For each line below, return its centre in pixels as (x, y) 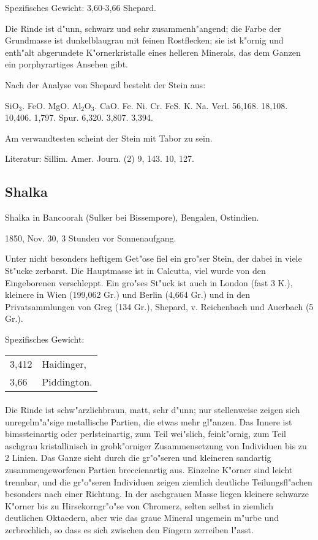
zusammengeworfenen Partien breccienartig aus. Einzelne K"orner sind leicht (149, 470)
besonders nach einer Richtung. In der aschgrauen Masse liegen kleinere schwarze (157, 494)
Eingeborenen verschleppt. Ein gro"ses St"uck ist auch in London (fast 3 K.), (149, 282)
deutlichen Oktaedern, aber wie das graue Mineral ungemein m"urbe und (142, 518)
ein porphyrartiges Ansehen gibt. (66, 64)
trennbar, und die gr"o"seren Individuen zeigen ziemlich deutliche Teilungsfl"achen (159, 481)
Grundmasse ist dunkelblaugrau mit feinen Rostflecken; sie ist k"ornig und (144, 40)
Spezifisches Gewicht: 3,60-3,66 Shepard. (81, 7)
